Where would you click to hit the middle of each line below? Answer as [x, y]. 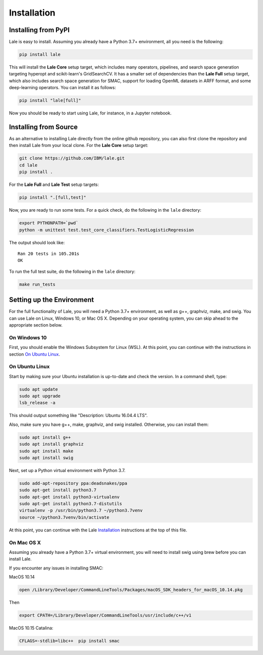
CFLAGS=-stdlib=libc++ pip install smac [69, 641]
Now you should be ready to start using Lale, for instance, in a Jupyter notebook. [90, 113]
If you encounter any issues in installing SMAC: [56, 568]
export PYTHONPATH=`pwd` [49, 223]
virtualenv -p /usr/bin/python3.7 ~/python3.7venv [81, 510]
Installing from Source [43, 127]
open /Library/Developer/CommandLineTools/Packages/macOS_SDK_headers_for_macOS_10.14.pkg [131, 590]
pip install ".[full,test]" [53, 198]
